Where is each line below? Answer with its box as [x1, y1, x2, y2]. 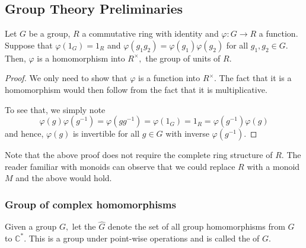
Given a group [5, 220, 57, 233]
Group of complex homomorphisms [5, 197, 176, 211]
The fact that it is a [219, 72, 292, 84]
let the [72, 220, 96, 233]
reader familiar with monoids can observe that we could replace [5, 160, 235, 172]
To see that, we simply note [5, 103, 106, 115]
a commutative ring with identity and [82, 27, 219, 40]
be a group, [28, 27, 71, 40]
